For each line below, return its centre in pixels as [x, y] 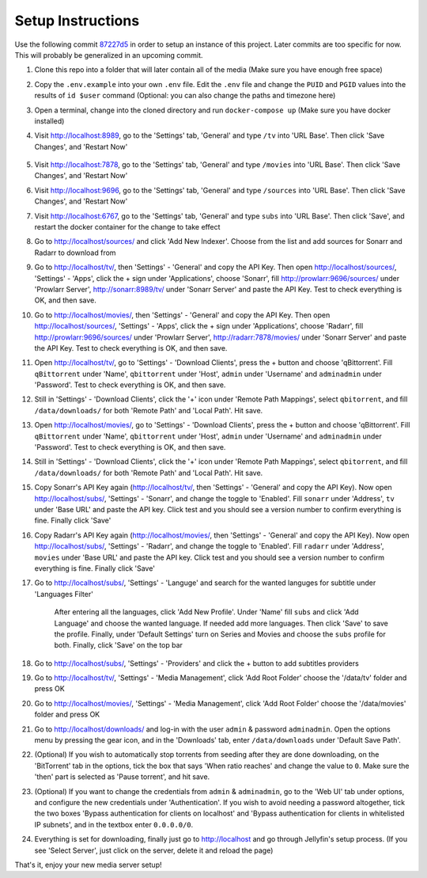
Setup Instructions [77, 21]
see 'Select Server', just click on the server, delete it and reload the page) [154, 850]
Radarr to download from [75, 253]
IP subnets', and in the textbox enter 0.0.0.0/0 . [114, 824]
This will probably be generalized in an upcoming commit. [109, 55]
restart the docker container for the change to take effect [127, 227]
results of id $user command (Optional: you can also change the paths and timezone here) [185, 96]
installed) [49, 121]
